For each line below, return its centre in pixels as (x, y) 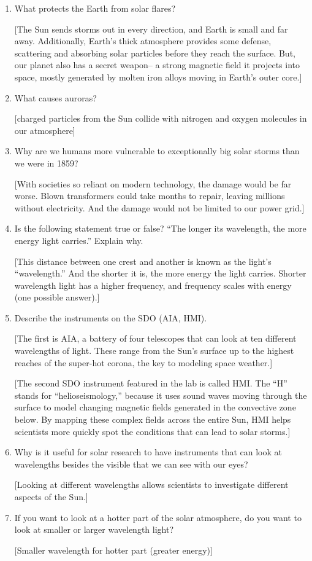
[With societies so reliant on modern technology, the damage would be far (153, 183)
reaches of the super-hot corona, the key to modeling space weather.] (143, 362)
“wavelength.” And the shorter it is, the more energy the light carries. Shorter (160, 273)
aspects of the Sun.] (51, 496)
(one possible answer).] (57, 297)
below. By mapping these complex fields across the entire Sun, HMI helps (153, 419)
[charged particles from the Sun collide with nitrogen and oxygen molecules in (161, 118)
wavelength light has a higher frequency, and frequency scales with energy (153, 285)
